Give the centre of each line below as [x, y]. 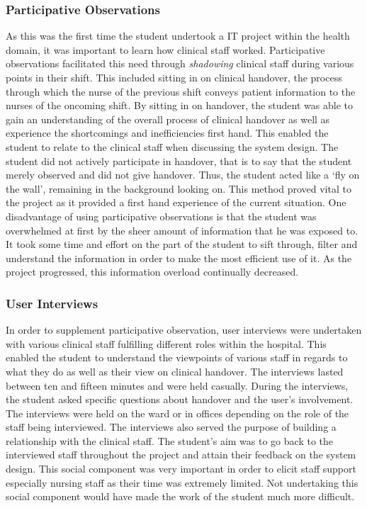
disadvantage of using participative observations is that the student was [161, 216]
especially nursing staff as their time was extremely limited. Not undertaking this [182, 482]
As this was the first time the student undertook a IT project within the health [178, 36]
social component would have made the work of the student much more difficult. [180, 496]
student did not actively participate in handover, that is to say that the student [179, 160]
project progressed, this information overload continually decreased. [152, 272]
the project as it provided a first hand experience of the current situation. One [176, 202]
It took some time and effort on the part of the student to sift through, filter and [182, 244]
